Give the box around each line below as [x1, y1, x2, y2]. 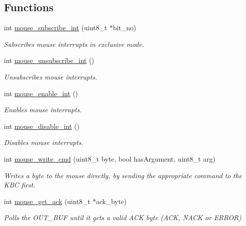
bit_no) [113, 22, 136, 33]
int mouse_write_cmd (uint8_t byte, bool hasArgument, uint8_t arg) [4, 153, 216, 164]
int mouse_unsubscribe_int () [4, 55, 95, 65]
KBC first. [4, 180, 36, 190]
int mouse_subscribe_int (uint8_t [4, 22, 107, 33]
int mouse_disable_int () [4, 121, 80, 131]
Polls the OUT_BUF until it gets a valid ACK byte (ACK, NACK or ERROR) [4, 212, 242, 223]
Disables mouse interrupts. [4, 137, 83, 147]
